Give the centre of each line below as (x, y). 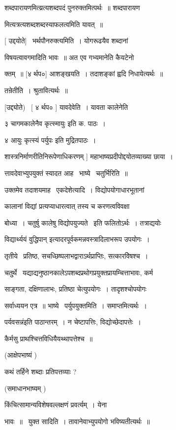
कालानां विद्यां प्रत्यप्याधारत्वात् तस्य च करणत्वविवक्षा (67, 206)
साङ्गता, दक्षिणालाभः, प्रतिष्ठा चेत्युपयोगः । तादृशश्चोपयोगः (75, 289)
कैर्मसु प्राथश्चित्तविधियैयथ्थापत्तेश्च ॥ (49, 338)
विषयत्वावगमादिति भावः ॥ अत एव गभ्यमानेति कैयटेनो (69, 57)
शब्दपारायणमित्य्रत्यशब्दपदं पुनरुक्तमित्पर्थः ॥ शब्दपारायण (72, 7)
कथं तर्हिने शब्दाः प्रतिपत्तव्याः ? (41, 372)
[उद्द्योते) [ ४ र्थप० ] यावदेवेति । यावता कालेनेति (66, 107)
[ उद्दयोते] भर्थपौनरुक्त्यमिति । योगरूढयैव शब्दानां (66, 41)
